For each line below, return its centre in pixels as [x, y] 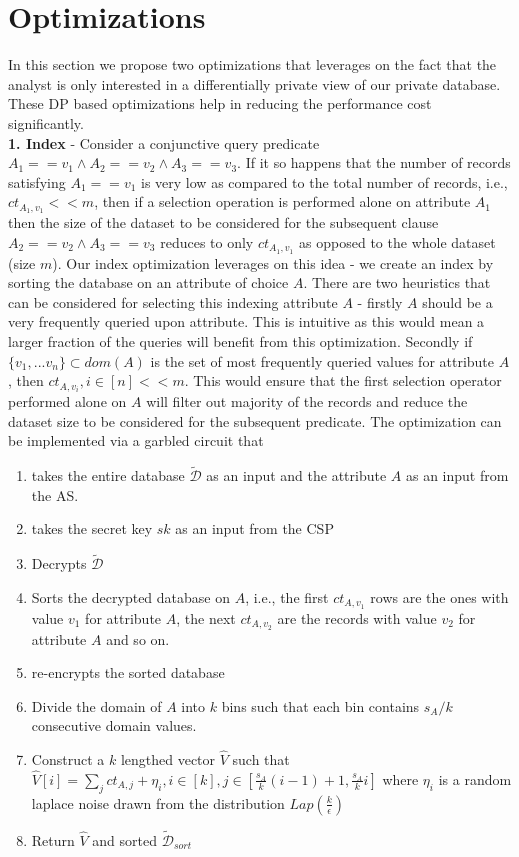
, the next [206, 617]
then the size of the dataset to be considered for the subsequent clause [223, 222]
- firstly [380, 301]
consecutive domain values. [114, 725]
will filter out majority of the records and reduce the [307, 401]
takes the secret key [92, 528]
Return [53, 839]
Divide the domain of [96, 705]
